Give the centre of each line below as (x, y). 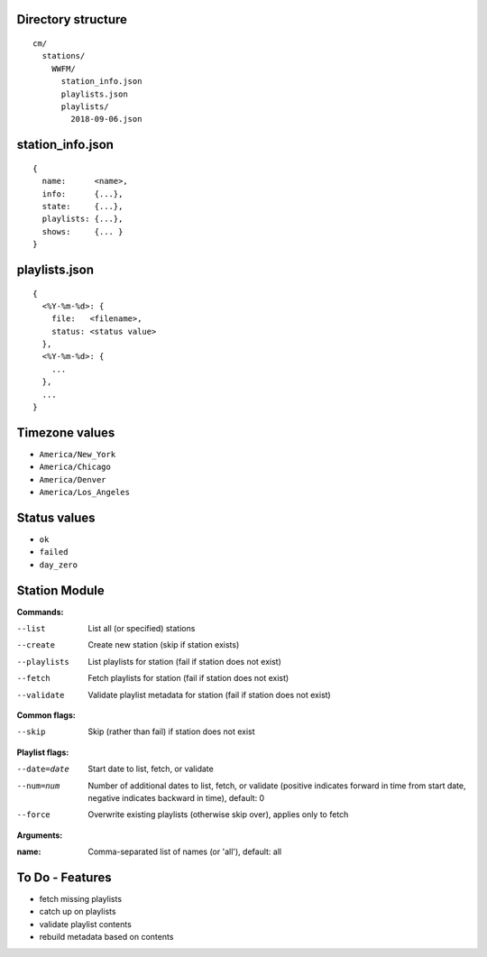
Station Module (60, 590)
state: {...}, (83, 206)
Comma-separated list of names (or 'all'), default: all (185, 851)
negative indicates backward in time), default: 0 (176, 798)
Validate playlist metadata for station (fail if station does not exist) (209, 695)
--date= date (43, 769)
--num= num (38, 786)
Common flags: (46, 715)
